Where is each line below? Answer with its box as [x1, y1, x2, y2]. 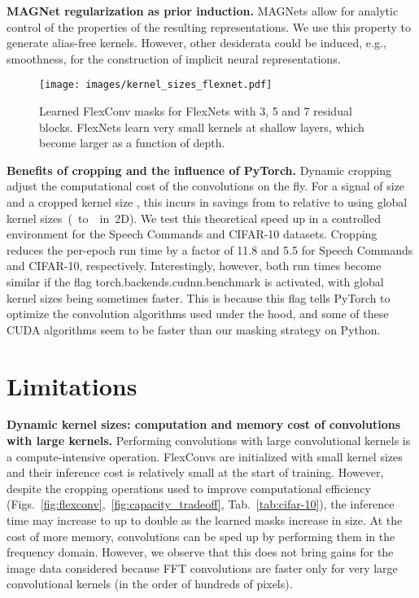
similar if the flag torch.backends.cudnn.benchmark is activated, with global [7, 273, 384, 290]
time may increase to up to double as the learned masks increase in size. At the [7, 512, 403, 529]
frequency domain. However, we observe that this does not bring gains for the [7, 543, 394, 561]
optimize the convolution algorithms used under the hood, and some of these [7, 305, 389, 322]
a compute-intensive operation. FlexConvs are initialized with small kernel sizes [7, 447, 403, 465]
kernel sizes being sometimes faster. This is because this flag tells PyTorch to [7, 289, 391, 306]
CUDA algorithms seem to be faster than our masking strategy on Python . [7, 321, 381, 338]
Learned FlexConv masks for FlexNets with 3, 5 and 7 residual [39, 103, 352, 120]
